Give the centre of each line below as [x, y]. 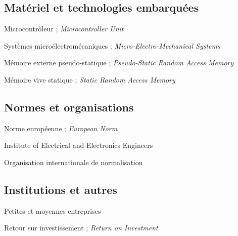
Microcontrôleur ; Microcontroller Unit [64, 29]
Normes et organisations [69, 107]
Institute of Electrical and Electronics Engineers [79, 145]
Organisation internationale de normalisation [74, 162]
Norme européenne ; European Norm [61, 128]
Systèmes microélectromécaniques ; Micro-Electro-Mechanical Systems [112, 45]
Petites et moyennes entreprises [53, 210]
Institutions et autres [61, 189]
